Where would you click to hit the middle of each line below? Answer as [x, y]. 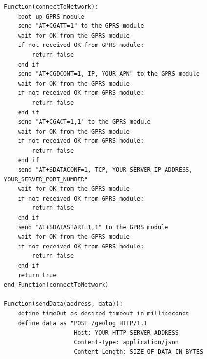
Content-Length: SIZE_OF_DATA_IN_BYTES [139, 352]
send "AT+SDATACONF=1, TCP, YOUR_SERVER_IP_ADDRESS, [105, 170]
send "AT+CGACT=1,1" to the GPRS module [84, 122]
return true [37, 275]
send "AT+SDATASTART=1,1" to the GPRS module [93, 227]
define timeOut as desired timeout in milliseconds [103, 314]
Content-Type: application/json [126, 342]
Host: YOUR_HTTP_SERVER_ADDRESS [126, 333]
